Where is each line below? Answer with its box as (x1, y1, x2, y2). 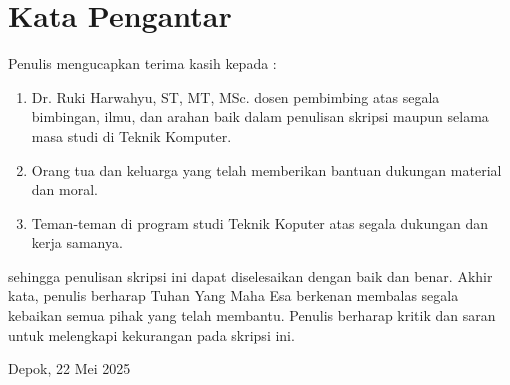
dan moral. (31, 179, 98, 200)
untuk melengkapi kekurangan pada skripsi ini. (8, 324, 295, 345)
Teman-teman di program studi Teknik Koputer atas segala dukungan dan (31, 212, 488, 233)
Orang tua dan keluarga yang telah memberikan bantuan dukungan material (31, 159, 502, 180)
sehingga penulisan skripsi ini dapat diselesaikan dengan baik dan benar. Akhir (8, 265, 493, 286)
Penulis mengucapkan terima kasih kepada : (8, 53, 277, 74)
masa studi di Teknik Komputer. (31, 125, 232, 146)
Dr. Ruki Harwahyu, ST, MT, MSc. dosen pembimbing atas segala (31, 86, 440, 107)
